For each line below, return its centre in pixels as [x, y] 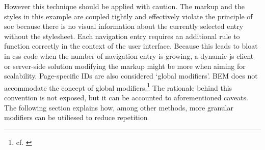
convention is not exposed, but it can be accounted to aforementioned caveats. [126, 97]
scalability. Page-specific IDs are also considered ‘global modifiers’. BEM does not [131, 76]
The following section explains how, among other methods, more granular [119, 107]
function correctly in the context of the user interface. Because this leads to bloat [131, 46]
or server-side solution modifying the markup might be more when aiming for [125, 66]
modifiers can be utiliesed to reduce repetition [76, 117]
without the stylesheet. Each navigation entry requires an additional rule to [122, 36]
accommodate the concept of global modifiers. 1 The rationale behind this [118, 87]
